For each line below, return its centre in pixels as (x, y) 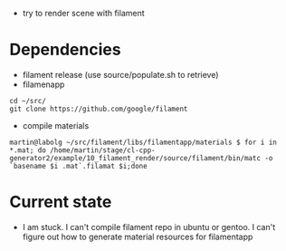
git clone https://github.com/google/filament (99, 109)
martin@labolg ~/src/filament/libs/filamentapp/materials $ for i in (143, 142)
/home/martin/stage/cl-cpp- (102, 150)
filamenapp (43, 84)
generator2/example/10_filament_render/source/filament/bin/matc (135, 158)
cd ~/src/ (28, 101)
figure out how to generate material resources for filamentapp (138, 237)
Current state (61, 202)
